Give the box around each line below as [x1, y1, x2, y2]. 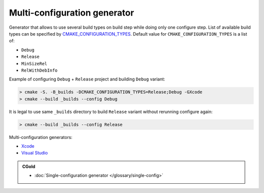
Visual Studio [21, 150, 48, 156]
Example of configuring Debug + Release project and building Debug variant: [9, 76, 166, 82]
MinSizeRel [21, 61, 47, 66]
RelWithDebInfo [21, 67, 58, 73]
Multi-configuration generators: [9, 134, 73, 140]
